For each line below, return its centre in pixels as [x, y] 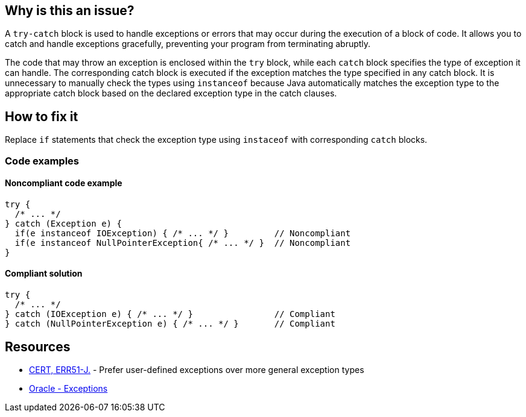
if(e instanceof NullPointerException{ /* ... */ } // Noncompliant [183, 243]
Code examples [42, 161]
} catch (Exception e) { [63, 223]
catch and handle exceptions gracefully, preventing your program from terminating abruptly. [188, 44]
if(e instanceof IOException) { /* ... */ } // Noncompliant [183, 233]
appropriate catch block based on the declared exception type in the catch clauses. [171, 93]
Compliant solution [44, 274]
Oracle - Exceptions [68, 388]
